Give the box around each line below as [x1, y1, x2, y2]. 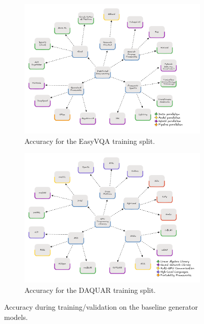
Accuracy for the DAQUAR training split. [24, 284, 156, 295]
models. [4, 311, 28, 322]
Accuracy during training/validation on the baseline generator [4, 302, 198, 312]
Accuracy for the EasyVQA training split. [24, 135, 155, 146]
